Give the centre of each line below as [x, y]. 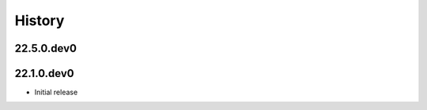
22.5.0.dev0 [45, 48]
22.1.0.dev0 [44, 73]
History [40, 20]
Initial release [56, 92]
